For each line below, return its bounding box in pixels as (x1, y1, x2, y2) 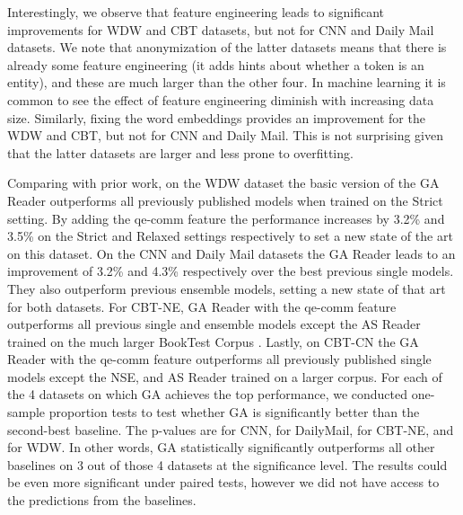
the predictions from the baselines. (7, 491, 197, 510)
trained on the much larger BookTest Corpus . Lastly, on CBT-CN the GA (7, 332, 419, 351)
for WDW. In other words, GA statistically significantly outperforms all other (7, 438, 435, 457)
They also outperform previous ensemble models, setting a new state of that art (7, 279, 446, 297)
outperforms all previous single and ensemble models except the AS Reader (7, 315, 421, 333)
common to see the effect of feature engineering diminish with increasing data (7, 90, 434, 109)
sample (7, 403, 46, 422)
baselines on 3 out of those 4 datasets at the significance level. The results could (7, 455, 448, 474)
